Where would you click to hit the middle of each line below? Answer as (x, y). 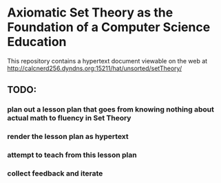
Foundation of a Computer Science (109, 27)
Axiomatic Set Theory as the (90, 13)
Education (37, 42)
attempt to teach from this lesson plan (72, 155)
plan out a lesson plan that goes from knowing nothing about (111, 109)
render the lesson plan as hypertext (68, 137)
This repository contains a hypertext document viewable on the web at (107, 61)
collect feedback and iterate (55, 173)
